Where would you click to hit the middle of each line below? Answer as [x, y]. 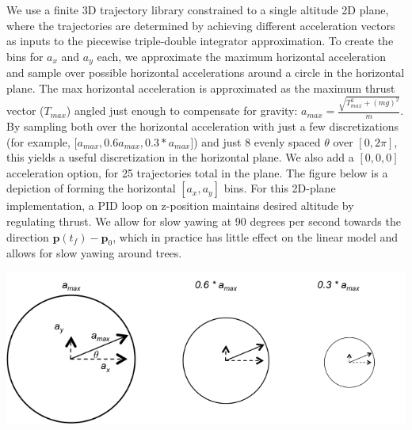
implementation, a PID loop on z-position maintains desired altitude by [180, 205]
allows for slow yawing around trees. [94, 253]
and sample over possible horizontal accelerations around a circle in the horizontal [206, 72]
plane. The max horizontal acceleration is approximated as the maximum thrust [201, 88]
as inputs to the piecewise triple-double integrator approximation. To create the [200, 41]
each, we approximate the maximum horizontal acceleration [241, 56]
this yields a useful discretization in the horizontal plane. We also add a [180, 157]
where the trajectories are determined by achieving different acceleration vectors [201, 25]
